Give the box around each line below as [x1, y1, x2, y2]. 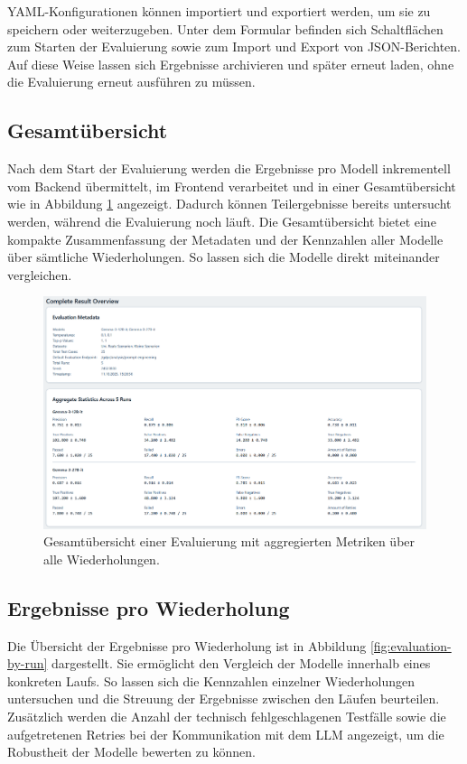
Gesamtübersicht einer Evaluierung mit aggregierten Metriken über [43, 532, 416, 551]
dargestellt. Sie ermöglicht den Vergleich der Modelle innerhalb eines [51, 654, 431, 673]
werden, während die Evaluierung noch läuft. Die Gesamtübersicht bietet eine [7, 211, 436, 230]
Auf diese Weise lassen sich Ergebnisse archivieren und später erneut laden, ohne [7, 54, 454, 73]
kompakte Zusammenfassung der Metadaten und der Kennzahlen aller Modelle [7, 229, 444, 248]
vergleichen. [7, 265, 72, 284]
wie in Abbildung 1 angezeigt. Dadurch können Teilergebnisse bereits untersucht [7, 194, 452, 213]
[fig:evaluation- [369, 636, 452, 655]
